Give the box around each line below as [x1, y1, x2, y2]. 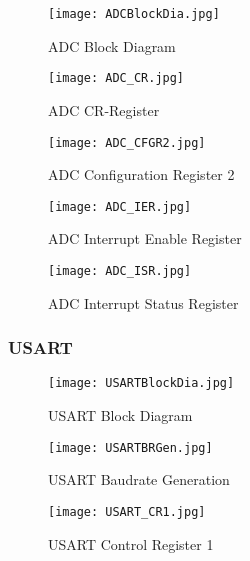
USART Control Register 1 [48, 533, 214, 554]
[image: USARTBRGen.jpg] [48, 440, 213, 455]
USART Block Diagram [48, 405, 193, 426]
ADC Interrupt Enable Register [48, 228, 242, 249]
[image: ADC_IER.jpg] [48, 199, 192, 214]
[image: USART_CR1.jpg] [48, 504, 206, 519]
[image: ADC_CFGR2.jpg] [48, 135, 206, 150]
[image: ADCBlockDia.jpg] [48, 7, 220, 21]
